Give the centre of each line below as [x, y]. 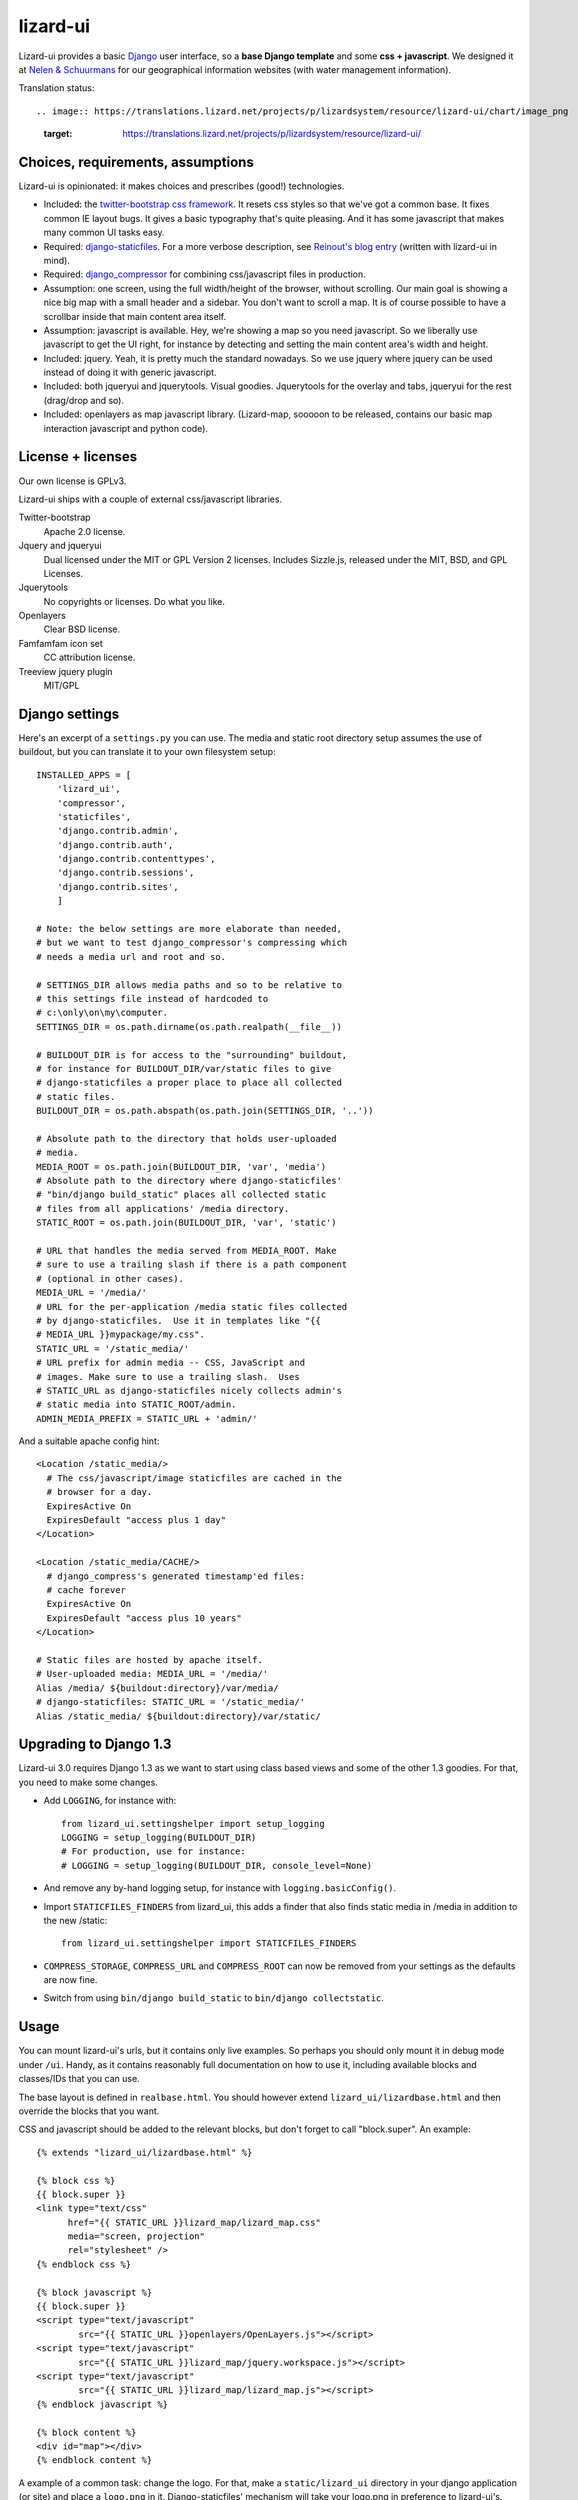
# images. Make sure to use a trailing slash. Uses [168, 1376]
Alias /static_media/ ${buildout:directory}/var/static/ [179, 1716]
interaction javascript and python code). [126, 428]
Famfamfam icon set [61, 643]
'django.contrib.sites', [117, 886]
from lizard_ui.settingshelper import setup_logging [193, 1823]
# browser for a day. [99, 1492]
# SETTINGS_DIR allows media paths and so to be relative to [189, 984]
